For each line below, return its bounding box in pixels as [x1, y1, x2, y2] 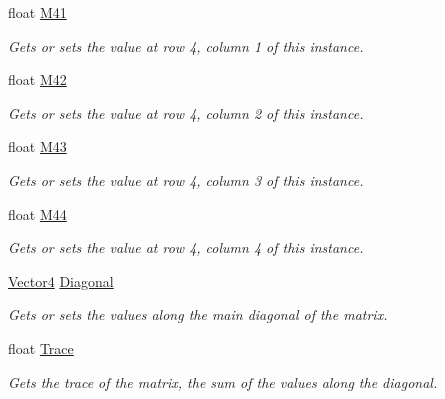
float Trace [8, 337, 74, 358]
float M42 [8, 69, 67, 90]
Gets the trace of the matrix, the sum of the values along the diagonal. [8, 371, 438, 392]
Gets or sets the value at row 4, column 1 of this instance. [8, 35, 364, 56]
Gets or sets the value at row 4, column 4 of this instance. [8, 237, 364, 258]
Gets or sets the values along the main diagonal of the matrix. [8, 304, 388, 325]
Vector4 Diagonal [8, 270, 114, 291]
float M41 [8, 2, 67, 22]
